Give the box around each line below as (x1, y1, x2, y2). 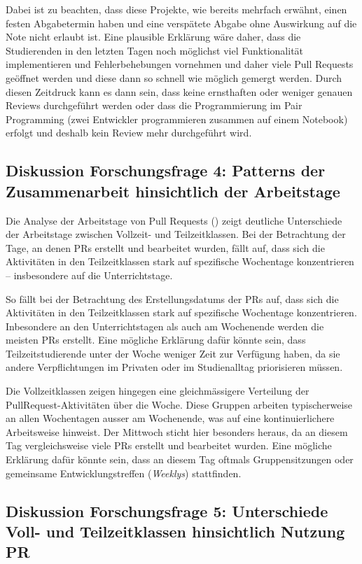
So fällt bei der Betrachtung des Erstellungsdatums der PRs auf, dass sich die (6, 291, 339, 306)
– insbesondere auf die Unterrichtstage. (6, 267, 173, 282)
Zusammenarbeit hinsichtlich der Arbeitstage (6, 180, 340, 202)
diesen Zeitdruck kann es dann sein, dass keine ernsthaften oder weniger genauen (6, 84, 353, 99)
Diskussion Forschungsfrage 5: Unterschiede (6, 500, 328, 521)
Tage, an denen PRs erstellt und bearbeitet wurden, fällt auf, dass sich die (6, 240, 325, 255)
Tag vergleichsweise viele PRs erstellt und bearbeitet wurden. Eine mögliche (6, 438, 332, 453)
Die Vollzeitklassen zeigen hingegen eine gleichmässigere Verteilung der (6, 383, 309, 398)
